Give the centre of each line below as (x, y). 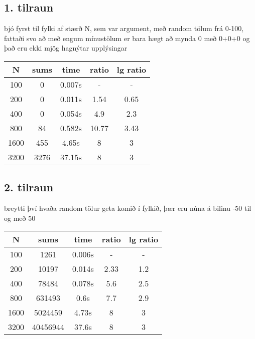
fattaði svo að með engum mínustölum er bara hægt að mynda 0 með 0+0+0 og (127, 38)
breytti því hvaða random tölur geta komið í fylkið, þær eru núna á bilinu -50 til (128, 208)
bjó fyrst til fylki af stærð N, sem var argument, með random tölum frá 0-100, (124, 28)
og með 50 (20, 218)
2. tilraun (29, 187)
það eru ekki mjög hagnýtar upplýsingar (66, 48)
